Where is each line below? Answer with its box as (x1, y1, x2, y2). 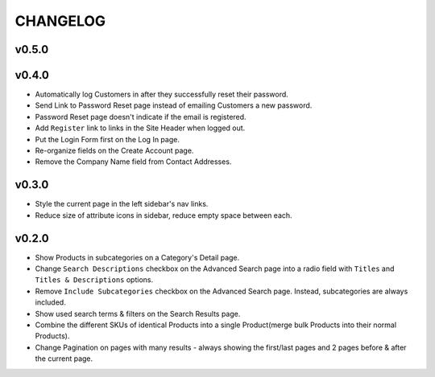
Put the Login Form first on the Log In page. (35, 134, 180, 144)
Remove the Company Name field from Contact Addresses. (35, 157, 232, 166)
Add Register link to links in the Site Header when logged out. (35, 123, 246, 133)
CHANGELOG (14, 12, 106, 30)
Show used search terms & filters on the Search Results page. (35, 309, 241, 318)
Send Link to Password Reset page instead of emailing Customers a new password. (35, 100, 313, 110)
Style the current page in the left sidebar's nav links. (35, 199, 209, 209)
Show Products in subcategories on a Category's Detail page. (35, 252, 240, 262)
